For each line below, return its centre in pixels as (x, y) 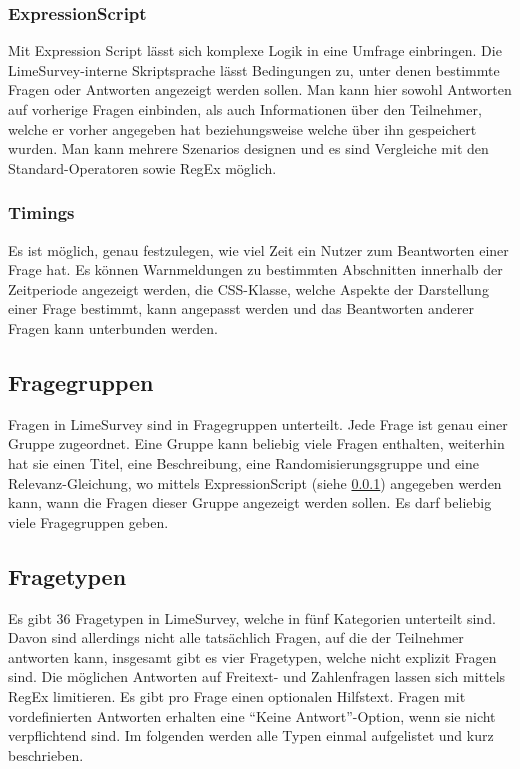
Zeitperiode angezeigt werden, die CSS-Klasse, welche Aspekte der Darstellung (248, 288)
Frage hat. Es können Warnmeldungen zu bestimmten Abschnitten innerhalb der (255, 269)
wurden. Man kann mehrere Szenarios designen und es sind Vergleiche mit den (248, 148)
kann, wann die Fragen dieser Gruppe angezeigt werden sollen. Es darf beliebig (250, 502)
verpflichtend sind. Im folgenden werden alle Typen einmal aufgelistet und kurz (251, 735)
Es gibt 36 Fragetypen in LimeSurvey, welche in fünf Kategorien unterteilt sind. (252, 617)
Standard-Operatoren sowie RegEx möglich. (142, 167)
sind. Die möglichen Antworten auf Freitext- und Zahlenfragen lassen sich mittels (257, 676)
